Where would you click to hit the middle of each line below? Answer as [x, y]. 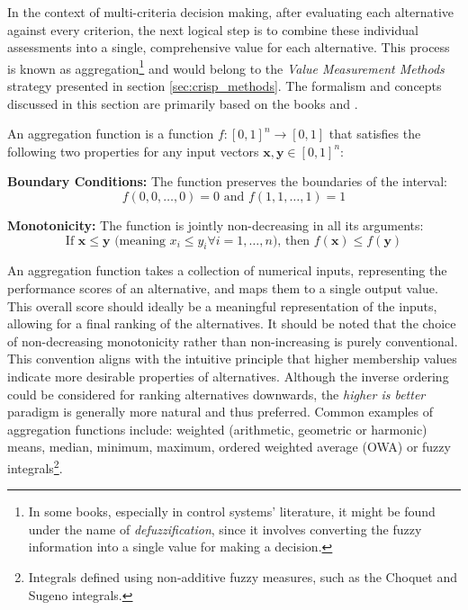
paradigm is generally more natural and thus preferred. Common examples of [220, 412]
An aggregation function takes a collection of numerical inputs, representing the [227, 270]
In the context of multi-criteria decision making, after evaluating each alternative [231, 12]
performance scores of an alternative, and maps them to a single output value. [223, 287]
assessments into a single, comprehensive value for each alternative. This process [229, 47]
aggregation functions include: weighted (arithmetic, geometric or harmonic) [217, 429]
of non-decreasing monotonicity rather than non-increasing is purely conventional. [233, 341]
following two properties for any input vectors [133, 151]
